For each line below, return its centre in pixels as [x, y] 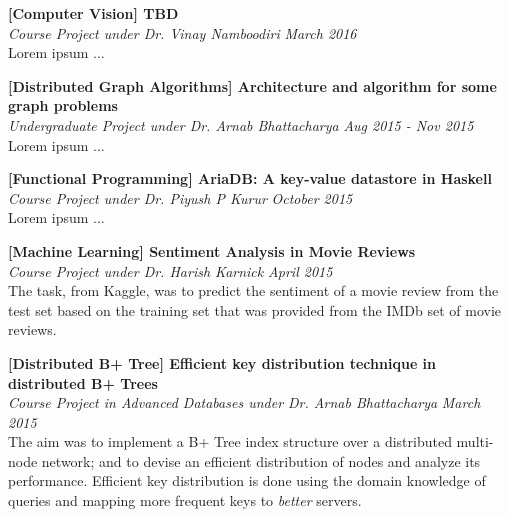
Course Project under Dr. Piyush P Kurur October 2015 [180, 197]
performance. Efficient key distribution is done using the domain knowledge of [247, 480]
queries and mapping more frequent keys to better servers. [185, 500]
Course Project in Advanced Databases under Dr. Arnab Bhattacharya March [244, 402]
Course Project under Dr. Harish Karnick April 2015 [170, 270]
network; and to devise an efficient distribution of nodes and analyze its [261, 460]
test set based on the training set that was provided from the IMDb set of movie [255, 309]
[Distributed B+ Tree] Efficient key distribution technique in [222, 362]
